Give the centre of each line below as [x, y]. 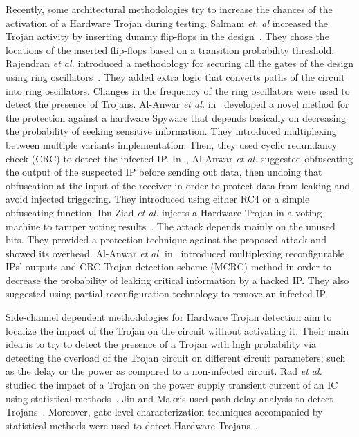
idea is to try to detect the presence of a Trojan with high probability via [161, 344]
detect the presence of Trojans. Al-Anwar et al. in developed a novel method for [177, 104]
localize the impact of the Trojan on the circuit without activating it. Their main [177, 330]
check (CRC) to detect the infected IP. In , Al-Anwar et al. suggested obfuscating [179, 158]
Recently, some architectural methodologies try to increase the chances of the [169, 9]
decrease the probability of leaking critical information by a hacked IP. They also [177, 280]
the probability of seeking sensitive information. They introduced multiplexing [171, 131]
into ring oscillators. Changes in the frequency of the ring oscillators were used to [178, 90]
